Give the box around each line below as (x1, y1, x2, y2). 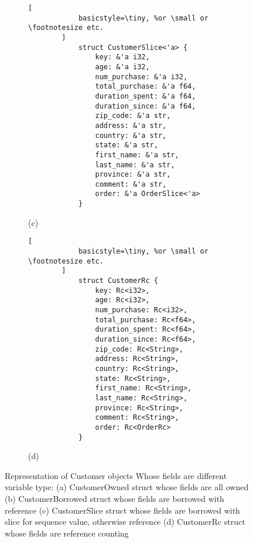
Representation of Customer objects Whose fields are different (5, 469, 227, 481)
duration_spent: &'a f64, (95, 92, 196, 100)
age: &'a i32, (95, 62, 150, 71)
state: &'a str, (95, 141, 158, 150)
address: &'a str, (95, 121, 167, 130)
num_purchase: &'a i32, (95, 72, 188, 81)
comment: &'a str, (95, 180, 167, 188)
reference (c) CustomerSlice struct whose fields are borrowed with (5, 504, 240, 516)
